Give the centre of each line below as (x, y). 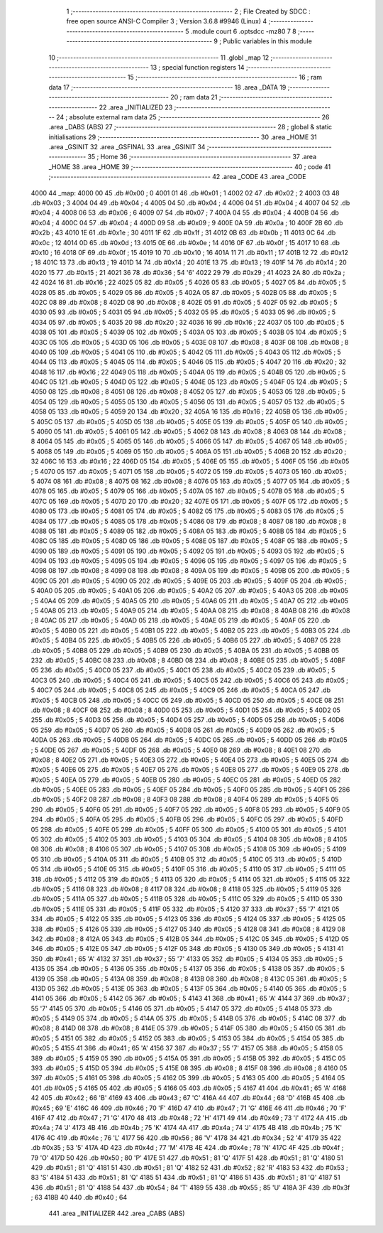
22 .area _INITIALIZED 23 (136, 107)
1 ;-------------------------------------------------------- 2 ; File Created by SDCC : (189, 11)
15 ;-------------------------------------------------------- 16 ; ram (225, 77)
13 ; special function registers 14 (197, 67)
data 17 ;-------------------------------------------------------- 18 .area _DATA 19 (167, 87)
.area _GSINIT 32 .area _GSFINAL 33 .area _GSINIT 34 (127, 147)
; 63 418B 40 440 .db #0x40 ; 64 (79, 1197)
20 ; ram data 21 (194, 97)
